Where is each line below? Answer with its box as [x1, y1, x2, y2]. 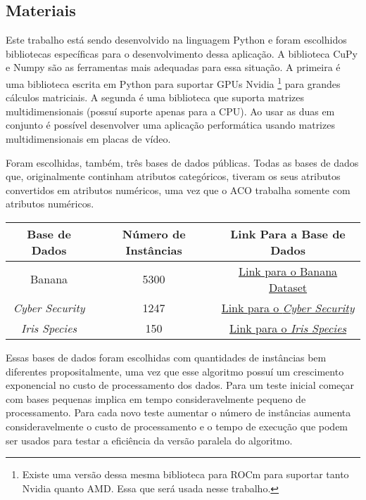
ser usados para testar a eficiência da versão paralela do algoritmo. [6, 432, 293, 447]
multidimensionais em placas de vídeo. [6, 132, 171, 146]
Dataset [269, 278, 308, 295]
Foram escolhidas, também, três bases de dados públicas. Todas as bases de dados [6, 155, 359, 169]
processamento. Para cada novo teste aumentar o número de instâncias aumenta [6, 405, 351, 420]
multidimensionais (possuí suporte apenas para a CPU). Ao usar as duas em [6, 103, 335, 118]
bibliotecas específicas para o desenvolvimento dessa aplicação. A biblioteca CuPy [6, 46, 358, 60]
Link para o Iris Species [229, 319, 347, 336]
